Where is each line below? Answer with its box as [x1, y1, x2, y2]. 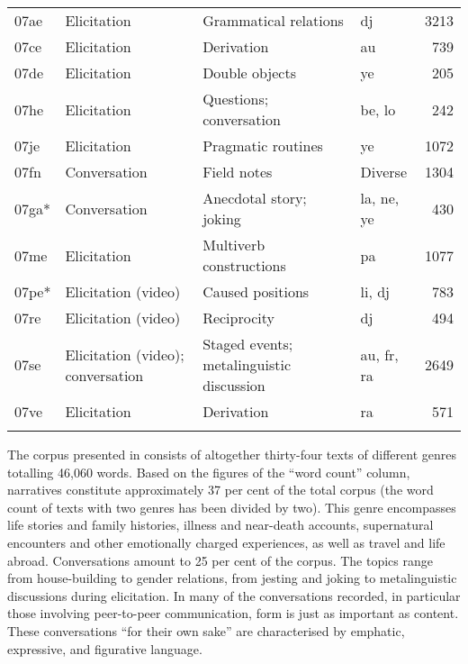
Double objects [202, 62, 296, 83]
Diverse [360, 161, 407, 182]
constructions [202, 255, 286, 276]
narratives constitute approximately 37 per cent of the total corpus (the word [7, 480, 434, 499]
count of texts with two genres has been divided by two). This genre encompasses [7, 497, 456, 516]
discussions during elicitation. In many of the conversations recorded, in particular [7, 586, 461, 605]
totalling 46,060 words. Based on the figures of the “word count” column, [7, 462, 410, 481]
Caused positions [202, 281, 310, 302]
